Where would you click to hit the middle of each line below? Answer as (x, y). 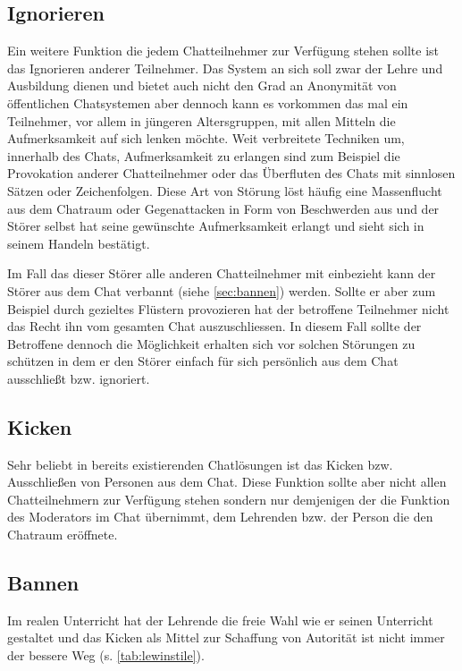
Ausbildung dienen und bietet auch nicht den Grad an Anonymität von (202, 85)
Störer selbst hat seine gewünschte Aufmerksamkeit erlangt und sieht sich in (216, 226)
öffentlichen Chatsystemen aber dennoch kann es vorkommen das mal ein (208, 102)
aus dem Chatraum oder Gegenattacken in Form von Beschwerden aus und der (223, 208)
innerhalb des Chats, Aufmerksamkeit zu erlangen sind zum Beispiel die (204, 155)
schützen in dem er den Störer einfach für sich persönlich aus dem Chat (203, 361)
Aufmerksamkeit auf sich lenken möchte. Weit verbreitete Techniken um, (206, 138)
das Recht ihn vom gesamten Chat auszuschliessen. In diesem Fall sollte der (214, 326)
